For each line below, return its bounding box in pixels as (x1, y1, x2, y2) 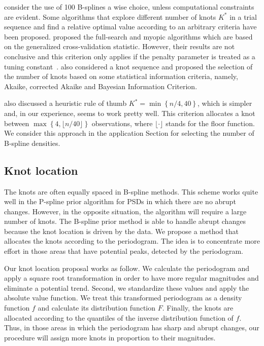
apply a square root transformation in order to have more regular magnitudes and (4, 273, 259, 283)
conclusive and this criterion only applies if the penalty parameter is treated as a (4, 51, 255, 61)
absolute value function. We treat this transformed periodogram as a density (4, 292, 242, 303)
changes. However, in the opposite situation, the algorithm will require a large (4, 206, 247, 216)
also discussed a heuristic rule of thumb (4, 98, 127, 108)
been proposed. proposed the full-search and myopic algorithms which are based (4, 31, 253, 42)
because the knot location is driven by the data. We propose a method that (4, 225, 239, 236)
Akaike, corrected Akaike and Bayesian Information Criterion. (4, 81, 197, 91)
